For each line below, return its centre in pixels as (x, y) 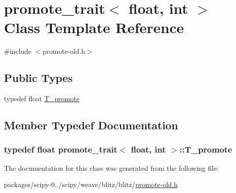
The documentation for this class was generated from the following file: (111, 168)
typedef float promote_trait (61, 149)
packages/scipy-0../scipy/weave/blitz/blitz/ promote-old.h (91, 184)
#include (18, 51)
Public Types (39, 78)
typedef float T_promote (42, 98)
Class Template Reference (94, 27)
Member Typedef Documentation (91, 125)
